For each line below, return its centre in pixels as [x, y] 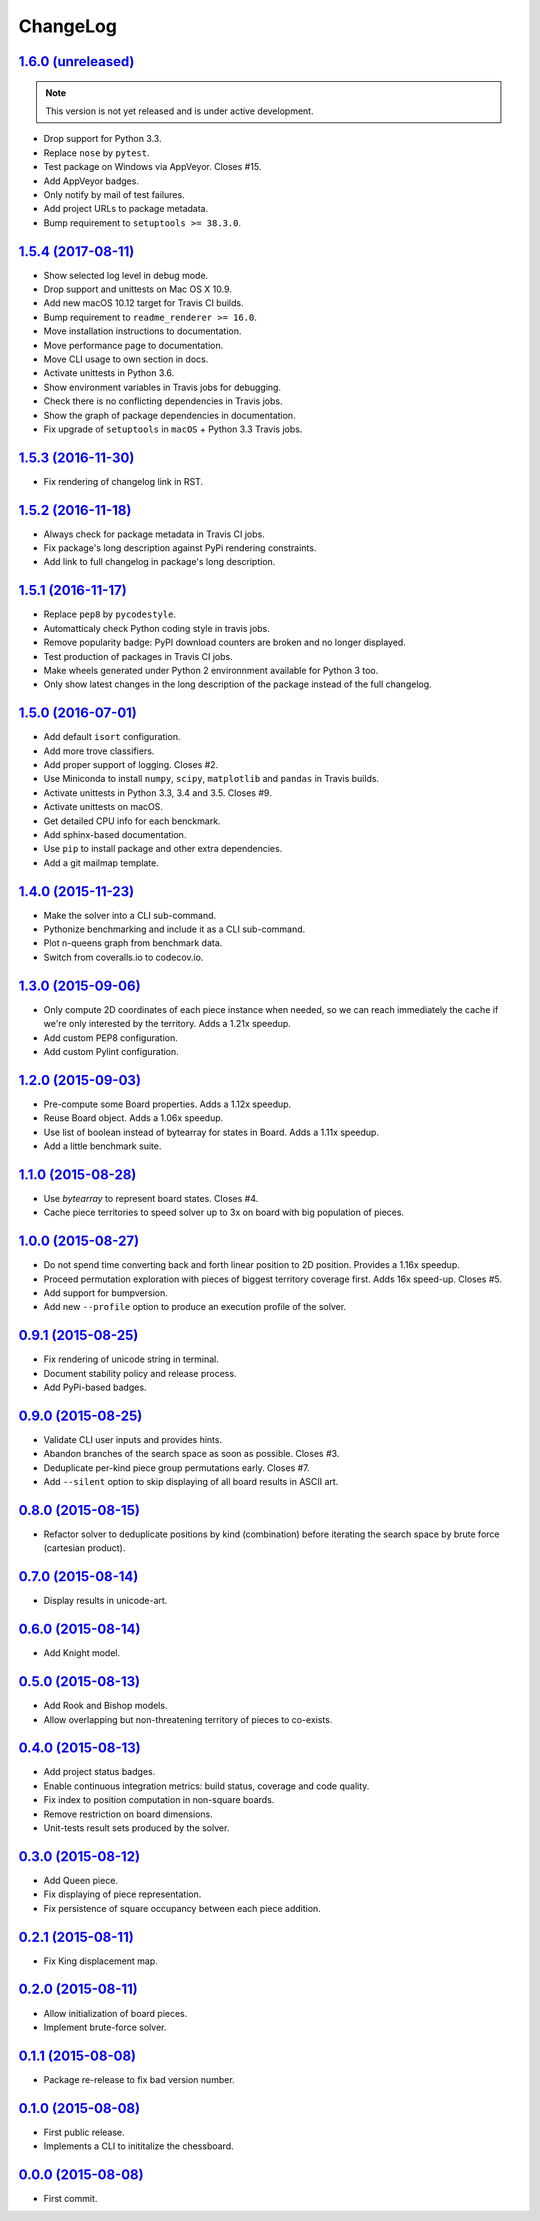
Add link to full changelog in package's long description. [159, 562]
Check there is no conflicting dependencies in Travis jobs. [163, 401]
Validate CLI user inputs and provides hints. [133, 1439]
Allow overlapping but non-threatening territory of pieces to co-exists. [188, 1719]
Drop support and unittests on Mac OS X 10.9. [137, 289]
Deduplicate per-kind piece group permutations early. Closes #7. [176, 1467]
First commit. [70, 2199]
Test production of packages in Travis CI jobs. [138, 656]
